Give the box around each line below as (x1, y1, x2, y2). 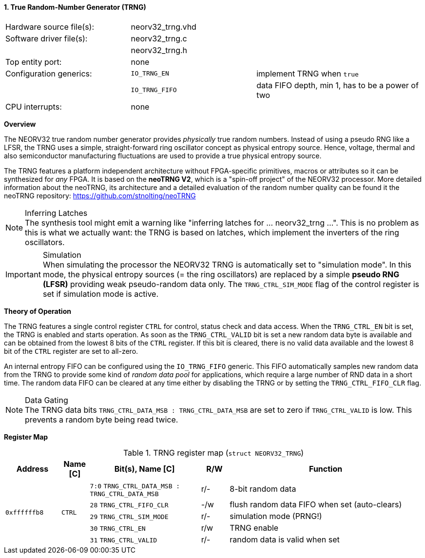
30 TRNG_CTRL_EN (90, 524, 146, 532)
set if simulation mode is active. (42, 289, 158, 299)
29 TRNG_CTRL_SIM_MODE (90, 513, 169, 520)
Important (5, 269, 41, 279)
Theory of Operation (4, 307, 71, 315)
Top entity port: (5, 57, 62, 67)
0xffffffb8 (5, 508, 44, 516)
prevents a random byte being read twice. (25, 414, 178, 424)
